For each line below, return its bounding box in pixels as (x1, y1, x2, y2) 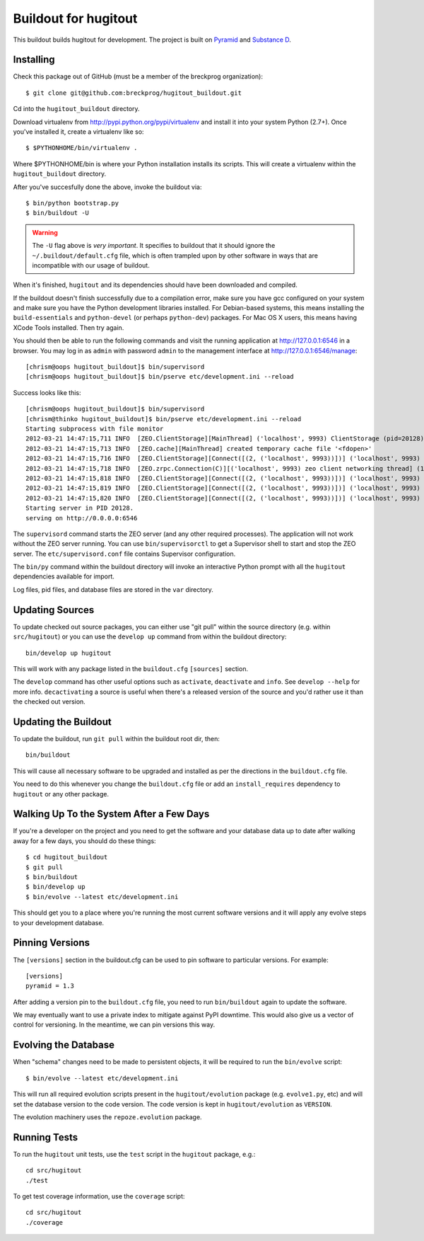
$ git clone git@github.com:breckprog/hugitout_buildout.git (25, 88, 242, 97)
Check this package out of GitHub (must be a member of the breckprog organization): (13, 72, 263, 81)
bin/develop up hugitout (25, 648, 112, 657)
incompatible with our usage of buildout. (32, 261, 150, 269)
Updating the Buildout (13, 716, 112, 728)
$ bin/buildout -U (25, 209, 90, 217)
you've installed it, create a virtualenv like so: (13, 127, 144, 136)
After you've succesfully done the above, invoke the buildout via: (13, 183, 202, 191)
